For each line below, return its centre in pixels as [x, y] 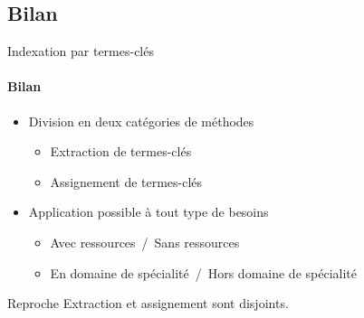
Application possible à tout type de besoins [148, 212]
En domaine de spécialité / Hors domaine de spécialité [203, 272]
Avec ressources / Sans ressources [145, 242]
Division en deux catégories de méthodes [141, 121]
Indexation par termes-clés [81, 51]
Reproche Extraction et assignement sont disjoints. [148, 303]
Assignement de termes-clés [126, 181]
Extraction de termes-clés [121, 151]
